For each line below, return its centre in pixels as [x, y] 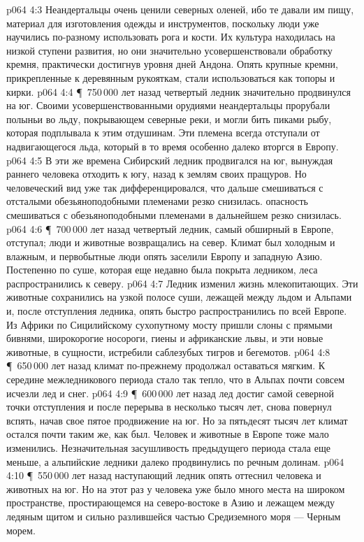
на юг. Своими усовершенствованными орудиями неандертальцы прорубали [168, 105]
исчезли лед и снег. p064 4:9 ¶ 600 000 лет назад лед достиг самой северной [170, 393]
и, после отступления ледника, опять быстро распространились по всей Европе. [177, 311]
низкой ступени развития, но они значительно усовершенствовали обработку [169, 50]
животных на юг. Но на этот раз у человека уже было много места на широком [176, 488]
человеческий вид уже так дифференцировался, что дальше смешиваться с [165, 187]
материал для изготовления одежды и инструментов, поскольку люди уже [163, 23]
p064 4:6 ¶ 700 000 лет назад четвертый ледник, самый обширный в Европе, [170, 228]
